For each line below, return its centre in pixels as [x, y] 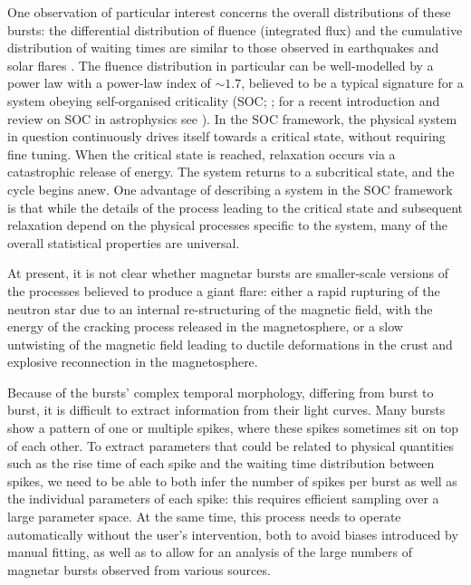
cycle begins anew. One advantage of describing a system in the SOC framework [230, 189]
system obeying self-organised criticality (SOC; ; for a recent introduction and [224, 100]
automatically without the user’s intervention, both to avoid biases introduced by [233, 534]
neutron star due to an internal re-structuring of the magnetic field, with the [220, 308]
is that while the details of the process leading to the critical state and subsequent [235, 207]
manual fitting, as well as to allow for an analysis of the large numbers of [210, 552]
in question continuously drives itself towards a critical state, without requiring [226, 136]
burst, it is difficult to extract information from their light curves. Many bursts [226, 410]
